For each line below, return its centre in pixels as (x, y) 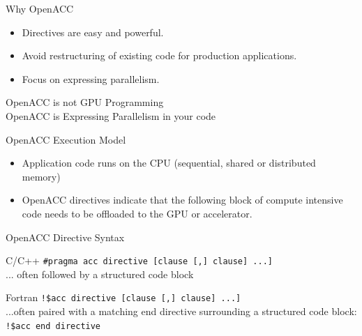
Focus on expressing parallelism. (91, 78)
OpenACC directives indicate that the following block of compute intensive (182, 200)
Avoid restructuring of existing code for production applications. (159, 55)
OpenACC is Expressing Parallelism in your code (111, 115)
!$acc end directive (53, 326)
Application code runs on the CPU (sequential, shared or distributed (169, 163)
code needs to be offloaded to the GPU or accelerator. (137, 213)
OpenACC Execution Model (66, 139)
